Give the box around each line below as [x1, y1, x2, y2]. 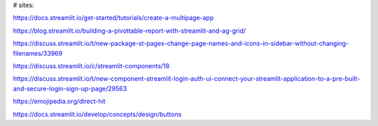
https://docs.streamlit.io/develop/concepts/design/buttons [13, 110, 182, 118]
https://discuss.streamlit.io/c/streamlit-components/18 [13, 61, 170, 70]
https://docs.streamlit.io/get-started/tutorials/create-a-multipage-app [13, 14, 214, 22]
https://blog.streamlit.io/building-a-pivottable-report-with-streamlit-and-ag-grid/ [13, 26, 246, 35]
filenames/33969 [13, 49, 63, 57]
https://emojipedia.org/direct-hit [13, 97, 106, 106]
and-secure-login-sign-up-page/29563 [13, 84, 127, 93]
